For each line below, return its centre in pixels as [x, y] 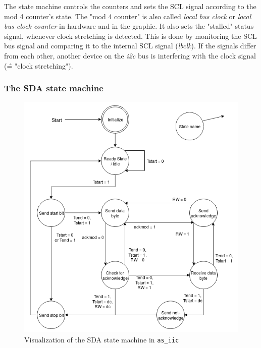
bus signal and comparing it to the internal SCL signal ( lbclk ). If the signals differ [130, 46]
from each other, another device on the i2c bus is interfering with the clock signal [130, 55]
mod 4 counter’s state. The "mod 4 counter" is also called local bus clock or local [128, 16]
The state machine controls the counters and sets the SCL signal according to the [130, 6]
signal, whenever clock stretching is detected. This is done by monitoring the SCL [130, 36]
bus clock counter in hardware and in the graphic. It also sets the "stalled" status [129, 26]
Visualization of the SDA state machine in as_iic [102, 339]
